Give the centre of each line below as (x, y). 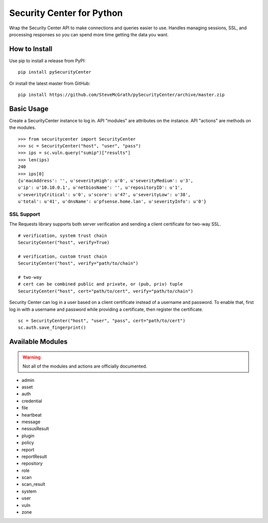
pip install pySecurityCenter (55, 72)
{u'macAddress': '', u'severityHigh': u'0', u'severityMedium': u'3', (106, 181)
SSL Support (25, 214)
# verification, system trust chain (63, 235)
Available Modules (38, 342)
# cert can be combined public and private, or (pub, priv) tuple (100, 284)
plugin (28, 436)
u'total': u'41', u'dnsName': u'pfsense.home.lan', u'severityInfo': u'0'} (112, 202)
